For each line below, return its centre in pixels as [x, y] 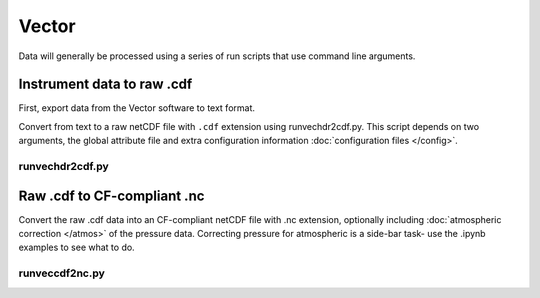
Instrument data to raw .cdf [105, 84]
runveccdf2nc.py [61, 273]
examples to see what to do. [76, 247]
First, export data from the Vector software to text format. [136, 108]
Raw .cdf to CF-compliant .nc [111, 195]
